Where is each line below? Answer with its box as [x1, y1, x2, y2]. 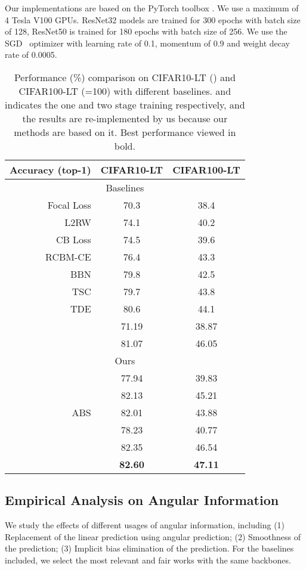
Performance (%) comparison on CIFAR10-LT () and [14, 70, 236, 84]
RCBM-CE [45, 249, 91, 264]
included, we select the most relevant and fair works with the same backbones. [5, 553, 291, 566]
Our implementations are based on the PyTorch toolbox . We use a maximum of [5, 2, 299, 14]
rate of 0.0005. [5, 48, 57, 61]
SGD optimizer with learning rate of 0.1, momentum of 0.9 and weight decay [5, 36, 290, 49]
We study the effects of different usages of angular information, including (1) [5, 519, 285, 531]
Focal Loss [47, 197, 91, 212]
